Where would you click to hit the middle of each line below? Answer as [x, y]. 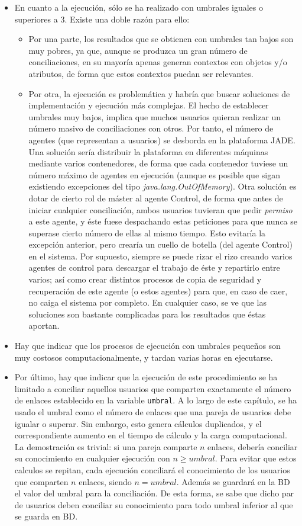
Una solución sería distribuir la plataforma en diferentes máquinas [148, 151]
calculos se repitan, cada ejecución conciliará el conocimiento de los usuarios [152, 470]
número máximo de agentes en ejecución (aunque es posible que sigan [154, 174]
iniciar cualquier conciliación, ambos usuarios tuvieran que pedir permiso [160, 209]
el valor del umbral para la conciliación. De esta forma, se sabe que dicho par [154, 493]
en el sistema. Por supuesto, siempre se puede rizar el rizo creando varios [160, 256]
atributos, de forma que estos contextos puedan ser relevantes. [141, 73]
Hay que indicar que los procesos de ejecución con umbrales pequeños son [147, 346]
